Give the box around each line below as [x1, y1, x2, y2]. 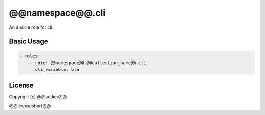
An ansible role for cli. [9, 24, 53, 30]
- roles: [19, 53, 41, 59]
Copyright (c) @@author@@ [9, 93, 67, 100]
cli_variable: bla [35, 67, 79, 72]
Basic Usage [9, 37, 48, 46]
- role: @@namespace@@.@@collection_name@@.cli [29, 60, 147, 66]
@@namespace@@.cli [9, 7, 106, 18]
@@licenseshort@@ [9, 103, 51, 109]
